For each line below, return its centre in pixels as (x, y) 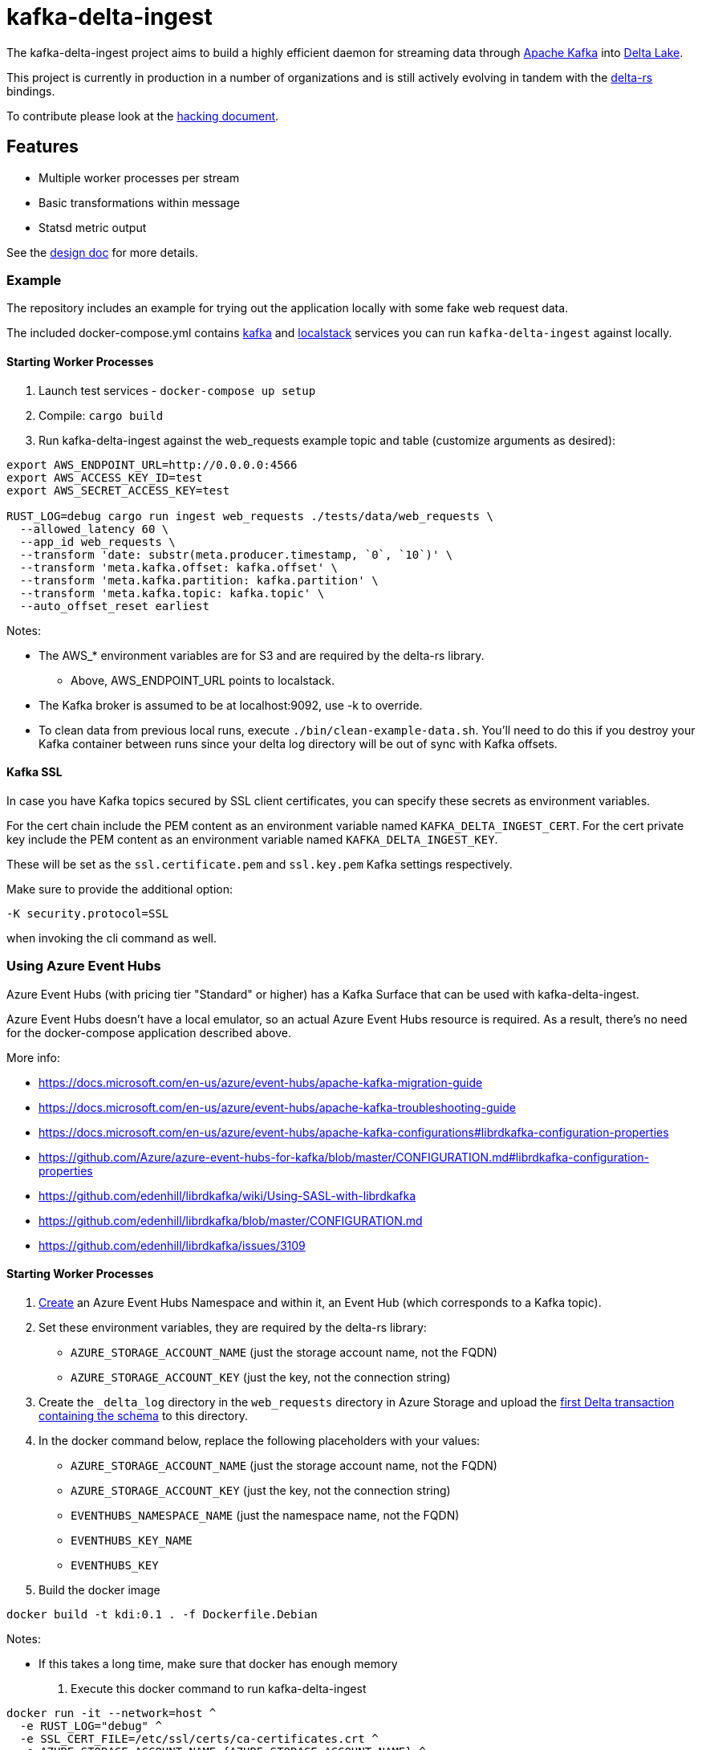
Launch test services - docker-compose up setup (177, 390)
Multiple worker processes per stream (139, 177)
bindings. (31, 91)
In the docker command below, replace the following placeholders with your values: (260, 1440)
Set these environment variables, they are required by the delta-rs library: (233, 1327)
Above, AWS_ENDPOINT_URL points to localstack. (203, 680)
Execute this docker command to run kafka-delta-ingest (219, 1688)
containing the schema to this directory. (144, 1415)
